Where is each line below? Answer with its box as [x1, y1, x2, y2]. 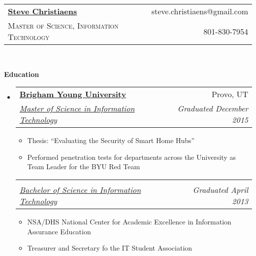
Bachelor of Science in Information [19, 183, 141, 195]
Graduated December [177, 103, 248, 114]
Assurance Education [27, 226, 91, 236]
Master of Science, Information [8, 20, 119, 31]
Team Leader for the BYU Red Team [27, 161, 140, 172]
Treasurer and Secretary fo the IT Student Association [27, 243, 192, 253]
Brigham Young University [19, 88, 127, 100]
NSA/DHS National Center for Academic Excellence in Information [27, 216, 231, 226]
